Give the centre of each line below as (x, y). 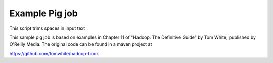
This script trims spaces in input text (47, 28)
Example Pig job (44, 13)
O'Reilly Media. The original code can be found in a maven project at (81, 44)
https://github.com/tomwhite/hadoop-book (54, 53)
